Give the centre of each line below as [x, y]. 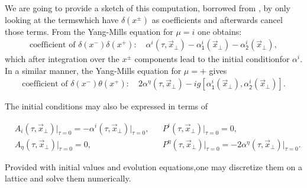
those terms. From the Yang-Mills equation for [89, 31]
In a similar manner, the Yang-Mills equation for [93, 70]
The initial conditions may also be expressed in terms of [106, 106]
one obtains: [220, 31]
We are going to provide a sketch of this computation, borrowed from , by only [148, 8]
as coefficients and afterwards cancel [217, 19]
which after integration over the [62, 59]
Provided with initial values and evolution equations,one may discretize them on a [153, 166]
